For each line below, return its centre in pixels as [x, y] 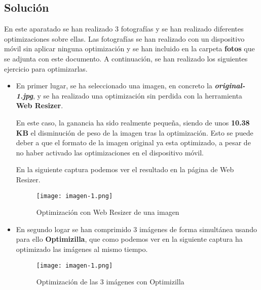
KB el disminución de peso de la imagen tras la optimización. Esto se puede [135, 132]
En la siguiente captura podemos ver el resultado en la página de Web [125, 169]
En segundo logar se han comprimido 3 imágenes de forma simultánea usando [136, 229]
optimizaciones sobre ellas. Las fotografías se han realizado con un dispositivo [124, 38]
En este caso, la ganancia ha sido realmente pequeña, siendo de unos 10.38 [133, 122]
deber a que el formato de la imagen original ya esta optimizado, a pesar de [133, 142]
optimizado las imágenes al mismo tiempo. [82, 249]
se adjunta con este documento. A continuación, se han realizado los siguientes [126, 58]
